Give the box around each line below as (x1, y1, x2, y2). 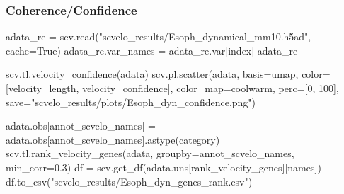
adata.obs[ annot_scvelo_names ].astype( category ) (6, 132, 220, 147)
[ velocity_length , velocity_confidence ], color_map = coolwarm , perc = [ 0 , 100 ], (6, 81, 339, 95)
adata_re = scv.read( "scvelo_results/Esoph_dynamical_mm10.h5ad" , (6, 29, 311, 44)
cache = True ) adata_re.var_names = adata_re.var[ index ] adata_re (6, 42, 298, 57)
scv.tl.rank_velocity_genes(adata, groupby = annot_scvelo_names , (6, 146, 294, 161)
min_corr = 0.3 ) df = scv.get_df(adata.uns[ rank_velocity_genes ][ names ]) (6, 159, 321, 174)
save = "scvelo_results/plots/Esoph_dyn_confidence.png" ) (6, 94, 256, 109)
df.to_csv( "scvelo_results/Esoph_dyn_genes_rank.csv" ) (6, 173, 253, 188)
